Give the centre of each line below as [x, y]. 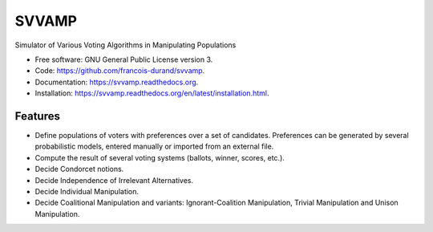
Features [37, 116]
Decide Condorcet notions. [79, 169]
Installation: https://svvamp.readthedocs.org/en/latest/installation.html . [152, 93]
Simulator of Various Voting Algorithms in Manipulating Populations [125, 45]
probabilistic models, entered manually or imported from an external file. [154, 147]
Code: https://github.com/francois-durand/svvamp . [120, 71]
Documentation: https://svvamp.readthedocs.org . [117, 82]
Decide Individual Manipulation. [87, 191]
